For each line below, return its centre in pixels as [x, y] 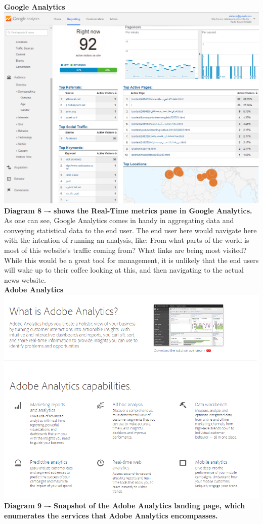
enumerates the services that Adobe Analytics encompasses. [111, 515]
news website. [25, 279]
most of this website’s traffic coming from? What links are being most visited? [125, 250]
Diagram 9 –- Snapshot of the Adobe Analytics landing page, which [125, 506]
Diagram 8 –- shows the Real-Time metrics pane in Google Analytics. [128, 210]
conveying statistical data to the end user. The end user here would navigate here [130, 230]
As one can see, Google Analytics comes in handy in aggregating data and [119, 220]
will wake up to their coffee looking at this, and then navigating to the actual [124, 270]
